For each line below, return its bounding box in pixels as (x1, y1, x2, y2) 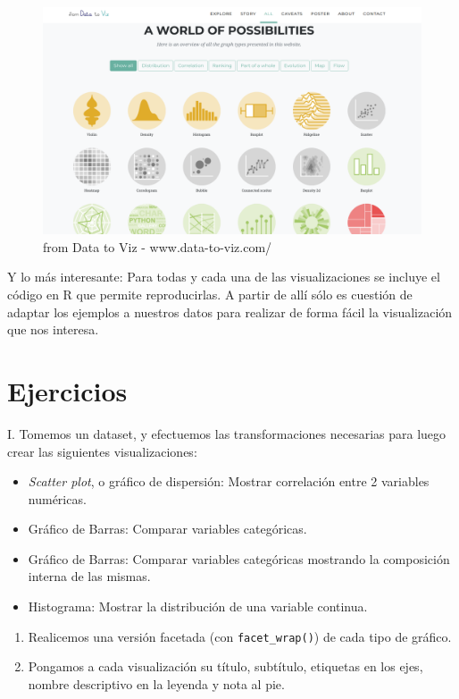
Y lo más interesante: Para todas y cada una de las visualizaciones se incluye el (7, 267, 440, 286)
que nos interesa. (7, 320, 99, 339)
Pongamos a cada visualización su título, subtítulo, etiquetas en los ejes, (28, 657, 423, 676)
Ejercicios (7, 372, 128, 408)
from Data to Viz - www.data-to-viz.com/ (43, 237, 272, 256)
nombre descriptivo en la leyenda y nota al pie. (28, 674, 285, 693)
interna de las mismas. (28, 567, 151, 585)
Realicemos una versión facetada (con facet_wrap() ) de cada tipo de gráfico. (28, 627, 452, 645)
